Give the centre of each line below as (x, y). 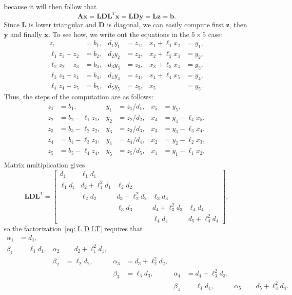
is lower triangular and (62, 25)
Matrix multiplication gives (45, 165)
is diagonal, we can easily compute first (165, 25)
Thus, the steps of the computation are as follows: (79, 97)
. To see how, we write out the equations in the (119, 34)
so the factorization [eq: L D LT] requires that (73, 229)
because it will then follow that (50, 6)
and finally (26, 34)
